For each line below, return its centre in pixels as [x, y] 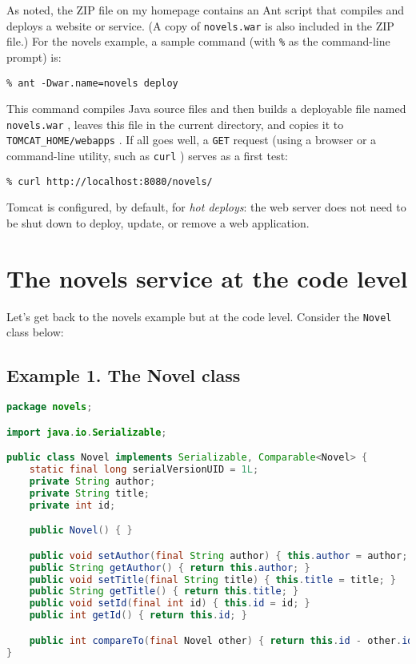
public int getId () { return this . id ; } [138, 616]
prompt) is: [34, 56]
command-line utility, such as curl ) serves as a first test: [147, 156]
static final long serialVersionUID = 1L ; [144, 470]
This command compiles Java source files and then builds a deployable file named [206, 109]
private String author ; [92, 481]
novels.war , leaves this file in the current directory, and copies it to [175, 124]
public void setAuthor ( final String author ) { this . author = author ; [218, 555]
